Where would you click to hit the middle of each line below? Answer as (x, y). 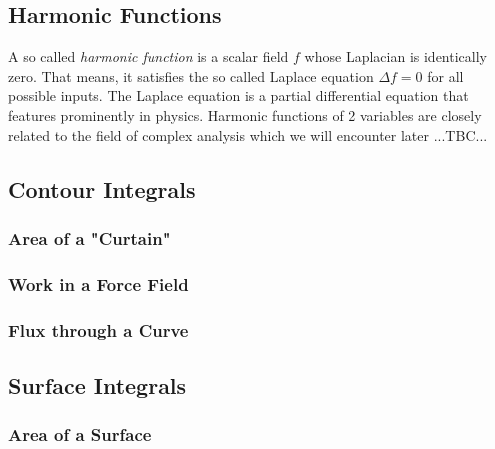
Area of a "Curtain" (89, 237)
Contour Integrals (102, 188)
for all (445, 75)
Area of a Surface (80, 434)
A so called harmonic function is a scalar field (148, 56)
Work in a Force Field (98, 283)
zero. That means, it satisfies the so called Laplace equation (191, 75)
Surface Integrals (97, 384)
